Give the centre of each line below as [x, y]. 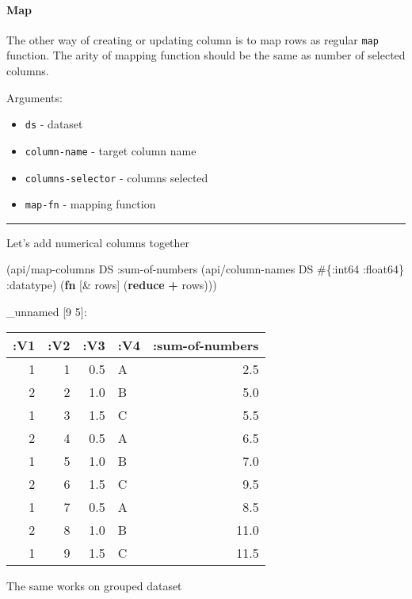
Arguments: [34, 97]
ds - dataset [54, 124]
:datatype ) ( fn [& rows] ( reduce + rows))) [112, 285]
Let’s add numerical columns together [98, 242]
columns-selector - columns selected [116, 177]
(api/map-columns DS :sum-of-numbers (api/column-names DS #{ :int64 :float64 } [206, 269]
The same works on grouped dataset [94, 586]
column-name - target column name [111, 150]
